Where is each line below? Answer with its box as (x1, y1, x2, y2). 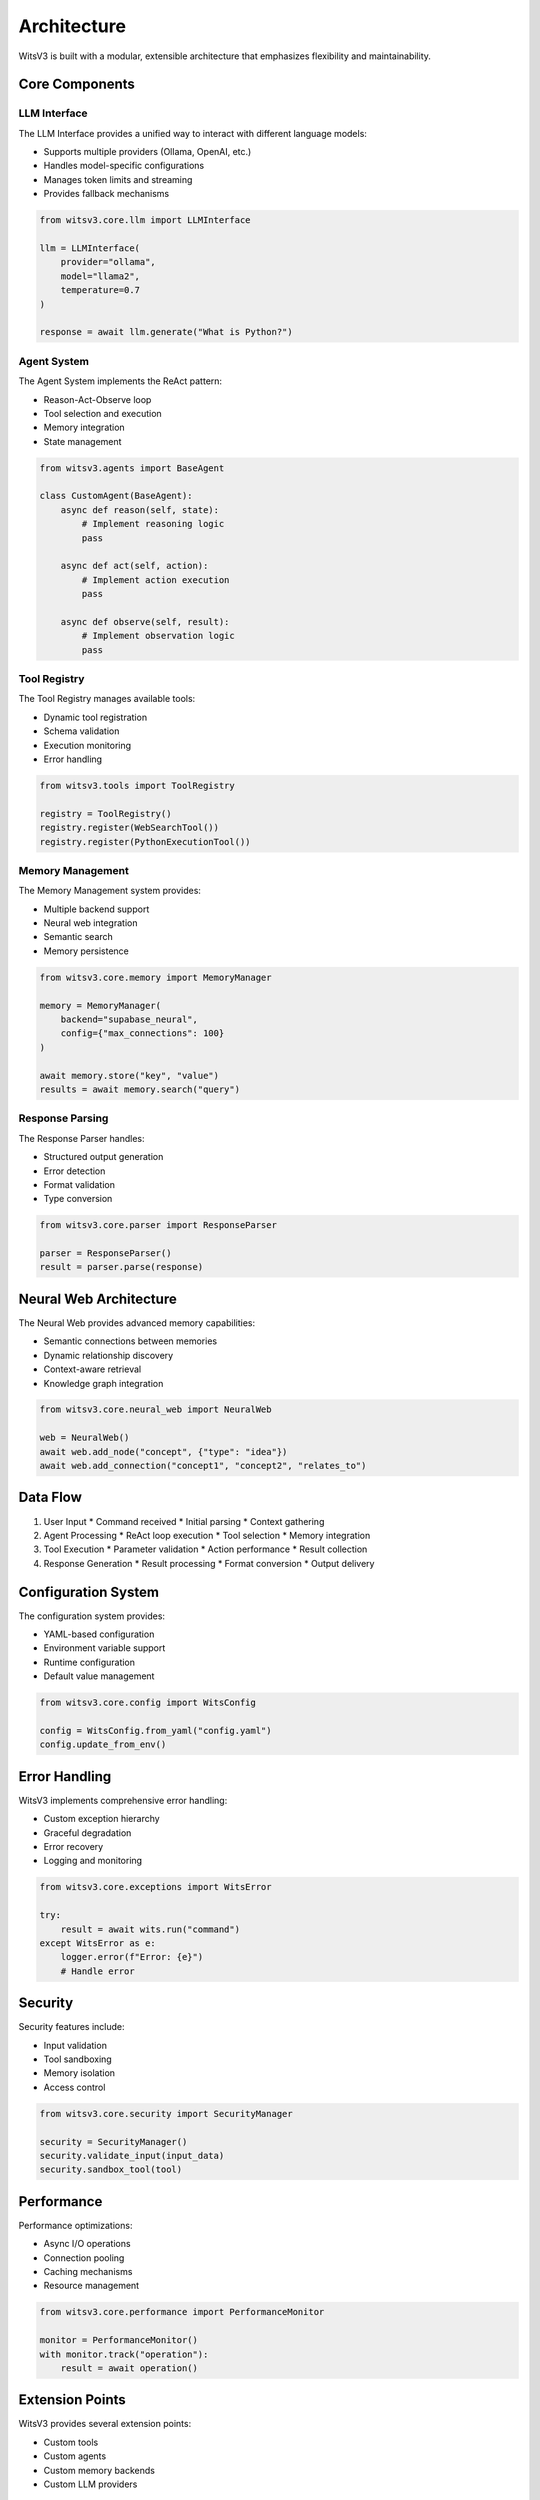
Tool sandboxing (43, 2053, 112, 2065)
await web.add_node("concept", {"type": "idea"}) (39, 1446, 288, 1457)
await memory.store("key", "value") (39, 1070, 220, 1081)
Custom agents (43, 2450, 107, 2462)
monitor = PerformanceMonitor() (39, 2335, 199, 2346)
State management (43, 435, 122, 447)
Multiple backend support (43, 903, 150, 915)
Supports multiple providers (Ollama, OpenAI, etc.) (43, 146, 252, 158)
